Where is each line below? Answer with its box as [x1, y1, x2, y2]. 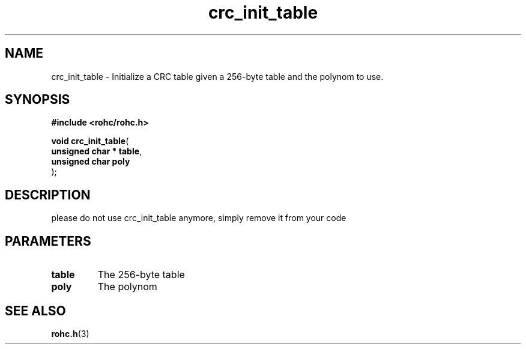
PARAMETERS [5, 233, 91, 249]
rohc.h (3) [51, 328, 89, 339]
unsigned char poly [51, 156, 130, 167]
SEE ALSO [5, 303, 66, 318]
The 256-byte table [97, 269, 185, 281]
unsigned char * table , [51, 146, 142, 157]
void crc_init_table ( [51, 136, 129, 147]
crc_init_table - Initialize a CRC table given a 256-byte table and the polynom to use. [51, 71, 384, 82]
